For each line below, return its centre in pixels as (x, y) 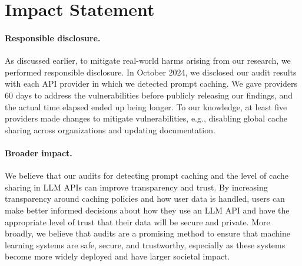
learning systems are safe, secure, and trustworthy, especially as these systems (145, 244)
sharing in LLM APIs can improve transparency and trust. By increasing (136, 187)
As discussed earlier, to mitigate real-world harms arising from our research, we (148, 60)
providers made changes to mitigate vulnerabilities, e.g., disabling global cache (146, 118)
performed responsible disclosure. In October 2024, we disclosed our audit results (151, 72)
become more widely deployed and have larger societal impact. (117, 256)
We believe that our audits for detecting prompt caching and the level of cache (147, 175)
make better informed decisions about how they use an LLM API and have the (147, 210)
